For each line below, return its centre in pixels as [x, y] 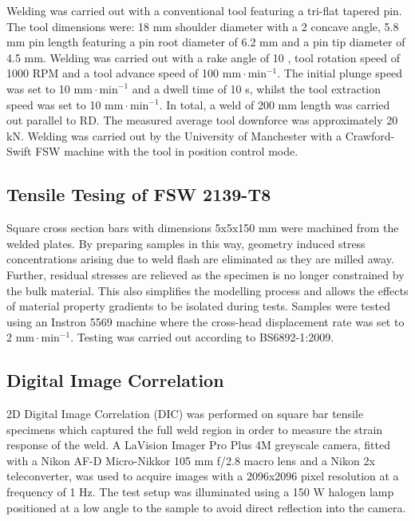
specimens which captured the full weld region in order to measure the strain [195, 429]
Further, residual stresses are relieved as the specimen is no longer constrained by [206, 274]
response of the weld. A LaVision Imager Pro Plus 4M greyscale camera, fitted [199, 445]
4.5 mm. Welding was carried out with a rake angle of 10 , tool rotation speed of [204, 57]
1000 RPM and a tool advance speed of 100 [113, 73]
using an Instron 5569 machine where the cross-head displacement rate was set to [206, 321]
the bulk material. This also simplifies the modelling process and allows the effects [207, 290]
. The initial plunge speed [340, 73]
